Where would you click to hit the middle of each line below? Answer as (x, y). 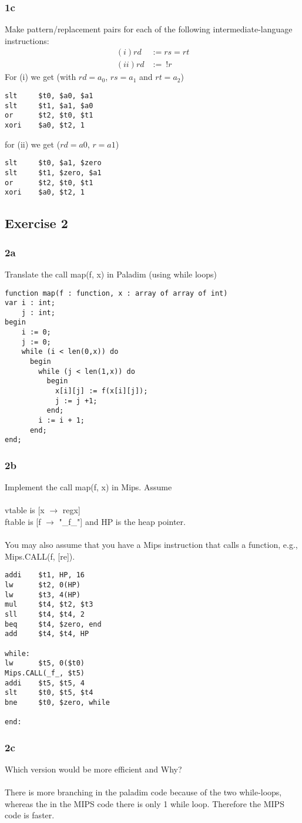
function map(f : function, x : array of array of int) (116, 293)
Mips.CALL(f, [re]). (40, 556)
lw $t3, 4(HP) (43, 595)
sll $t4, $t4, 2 (45, 614)
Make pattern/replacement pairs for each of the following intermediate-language (149, 29)
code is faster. (30, 815)
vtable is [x (25, 510)
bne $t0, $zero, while (57, 702)
